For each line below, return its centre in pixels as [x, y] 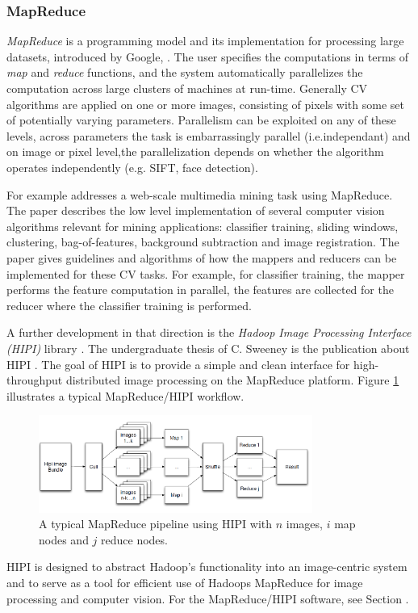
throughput [35, 380]
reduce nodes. [134, 539]
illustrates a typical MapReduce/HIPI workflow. [125, 395]
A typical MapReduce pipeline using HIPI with [156, 524]
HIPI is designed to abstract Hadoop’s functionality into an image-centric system [207, 567]
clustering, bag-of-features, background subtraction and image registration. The [203, 242]
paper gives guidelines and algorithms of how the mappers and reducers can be [202, 257]
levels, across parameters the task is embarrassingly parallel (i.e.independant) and [209, 135]
